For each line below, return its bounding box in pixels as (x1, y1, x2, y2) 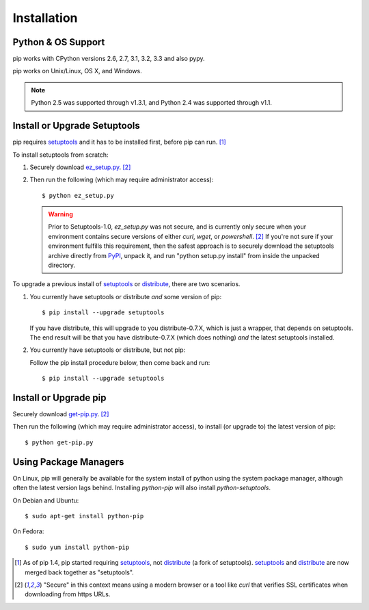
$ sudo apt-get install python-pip (25, 512, 144, 520)
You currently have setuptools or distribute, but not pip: (29, 346, 186, 354)
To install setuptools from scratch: (12, 151, 109, 159)
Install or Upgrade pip (12, 392, 107, 403)
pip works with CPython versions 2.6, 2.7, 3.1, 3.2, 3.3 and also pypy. (12, 55, 205, 63)
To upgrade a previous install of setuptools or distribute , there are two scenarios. (12, 280, 241, 288)
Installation (12, 10, 78, 25)
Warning (48, 210, 73, 218)
